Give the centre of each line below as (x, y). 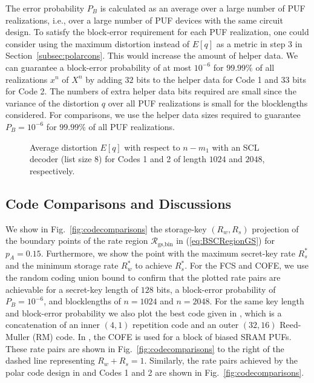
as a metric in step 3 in (259, 43)
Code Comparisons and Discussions (119, 203)
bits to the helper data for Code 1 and (207, 79)
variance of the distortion (52, 103)
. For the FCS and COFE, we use (247, 265)
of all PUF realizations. (132, 126)
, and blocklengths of (82, 301)
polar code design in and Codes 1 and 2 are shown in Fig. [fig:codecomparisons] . (155, 372)
